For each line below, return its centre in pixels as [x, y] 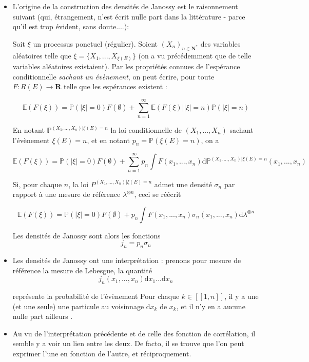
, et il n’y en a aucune [211, 306]
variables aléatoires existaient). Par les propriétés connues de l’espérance [126, 66]
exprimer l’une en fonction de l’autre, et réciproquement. [102, 354]
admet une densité [183, 184]
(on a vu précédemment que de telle [195, 55]
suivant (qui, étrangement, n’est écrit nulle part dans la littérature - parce [129, 16]
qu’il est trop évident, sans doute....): [71, 26]
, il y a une [242, 296]
